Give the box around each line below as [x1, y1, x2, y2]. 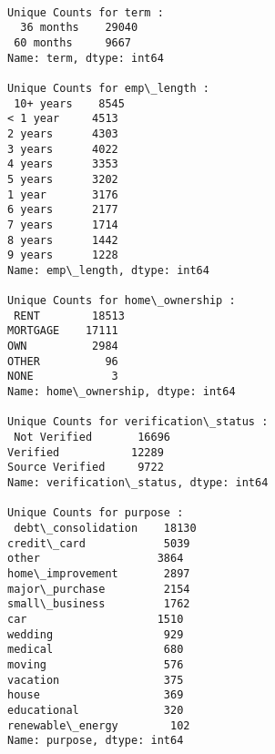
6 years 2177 [7, 203, 118, 217]
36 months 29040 [20, 21, 138, 35]
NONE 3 [7, 370, 118, 383]
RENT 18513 [14, 309, 125, 322]
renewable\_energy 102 [7, 718, 190, 732]
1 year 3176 [7, 188, 118, 201]
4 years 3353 [7, 158, 118, 171]
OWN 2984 [7, 340, 118, 353]
